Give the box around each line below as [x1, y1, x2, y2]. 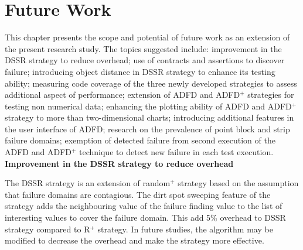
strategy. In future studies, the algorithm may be [97, 222, 273, 235]
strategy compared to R [5, 222, 90, 235]
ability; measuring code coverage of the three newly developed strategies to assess [5, 77, 297, 89]
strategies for [247, 88, 294, 101]
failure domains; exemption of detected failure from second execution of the [5, 134, 275, 146]
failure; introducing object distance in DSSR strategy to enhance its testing [5, 65, 275, 77]
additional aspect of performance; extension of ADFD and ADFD [5, 88, 240, 101]
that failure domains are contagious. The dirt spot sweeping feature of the [5, 188, 271, 200]
